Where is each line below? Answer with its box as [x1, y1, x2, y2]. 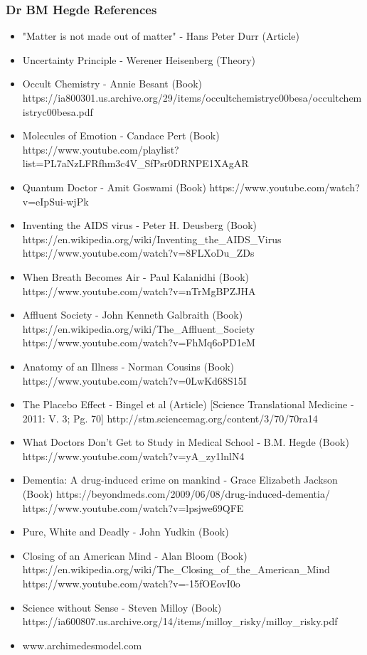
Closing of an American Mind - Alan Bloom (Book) [22, 548, 248, 563]
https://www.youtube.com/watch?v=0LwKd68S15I [22, 373, 247, 388]
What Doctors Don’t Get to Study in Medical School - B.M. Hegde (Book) [22, 435, 349, 449]
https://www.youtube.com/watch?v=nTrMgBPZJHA [22, 283, 256, 298]
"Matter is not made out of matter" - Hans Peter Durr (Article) [22, 28, 300, 43]
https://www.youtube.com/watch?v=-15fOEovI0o [22, 576, 240, 591]
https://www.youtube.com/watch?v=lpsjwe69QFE [22, 500, 244, 515]
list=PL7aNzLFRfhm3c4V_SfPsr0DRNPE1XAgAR [22, 156, 249, 171]
